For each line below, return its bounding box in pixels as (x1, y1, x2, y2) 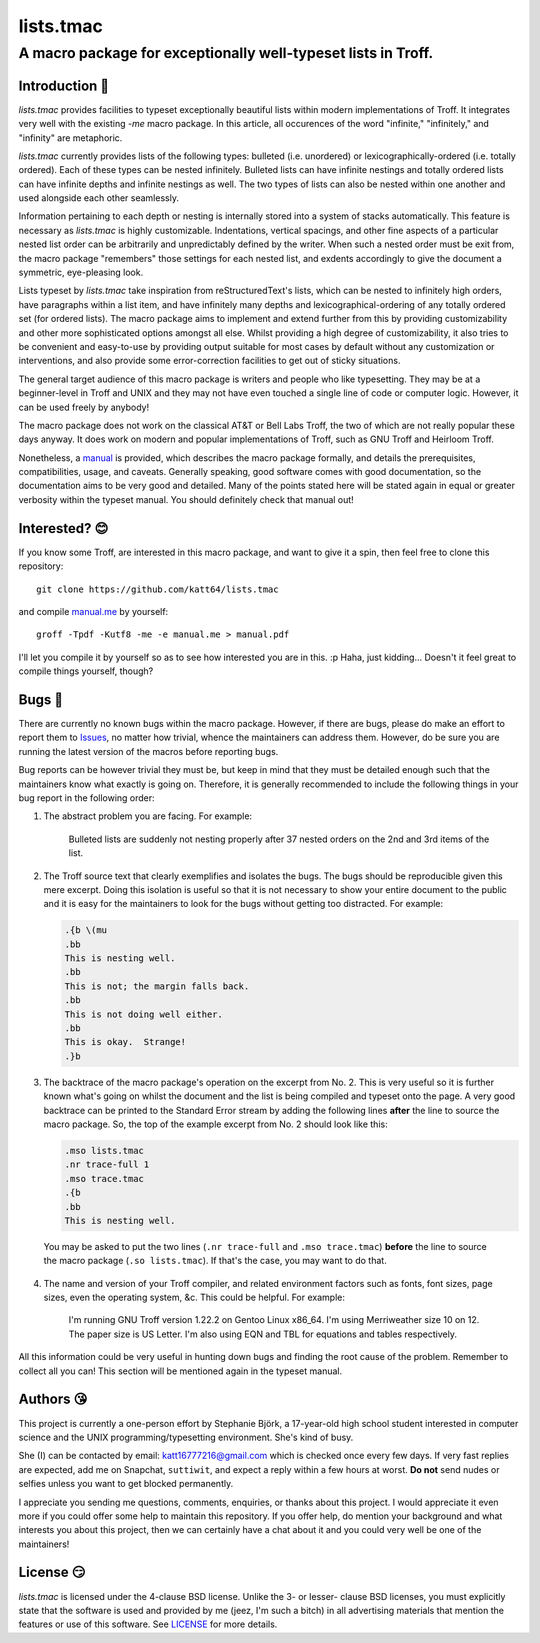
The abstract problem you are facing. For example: (43, 810, 253, 822)
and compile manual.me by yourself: (18, 605, 169, 617)
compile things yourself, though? (18, 665, 154, 677)
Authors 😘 (18, 1391, 88, 1408)
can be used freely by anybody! (18, 401, 150, 413)
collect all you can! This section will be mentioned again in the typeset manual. (18, 1365, 343, 1377)
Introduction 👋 (18, 77, 110, 94)
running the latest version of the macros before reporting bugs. (18, 745, 279, 757)
